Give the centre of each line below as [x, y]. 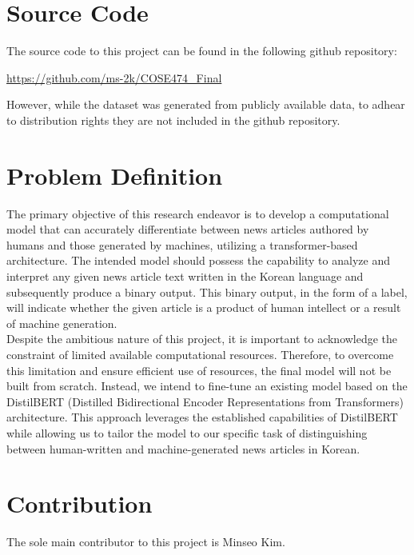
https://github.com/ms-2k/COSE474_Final [114, 77]
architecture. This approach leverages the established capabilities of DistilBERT [202, 417]
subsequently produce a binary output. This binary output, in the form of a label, [207, 291]
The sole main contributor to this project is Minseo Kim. [146, 542]
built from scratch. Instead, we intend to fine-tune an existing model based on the [207, 386]
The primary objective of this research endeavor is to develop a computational [198, 213]
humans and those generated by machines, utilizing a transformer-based [182, 244]
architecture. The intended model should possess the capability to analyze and [198, 260]
